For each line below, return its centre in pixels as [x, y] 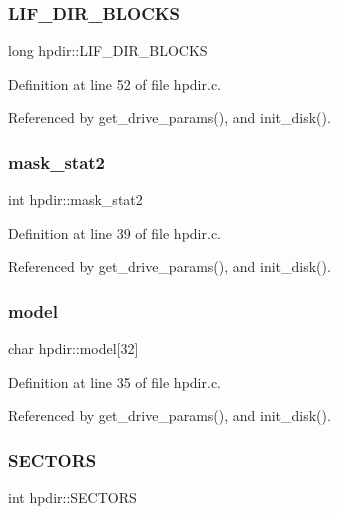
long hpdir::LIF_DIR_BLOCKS [108, 50]
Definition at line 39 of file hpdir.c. [114, 232]
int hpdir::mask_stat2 [75, 199]
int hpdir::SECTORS [72, 497]
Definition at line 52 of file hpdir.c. [114, 83]
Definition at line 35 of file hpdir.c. [114, 381]
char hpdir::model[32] [73, 348]
